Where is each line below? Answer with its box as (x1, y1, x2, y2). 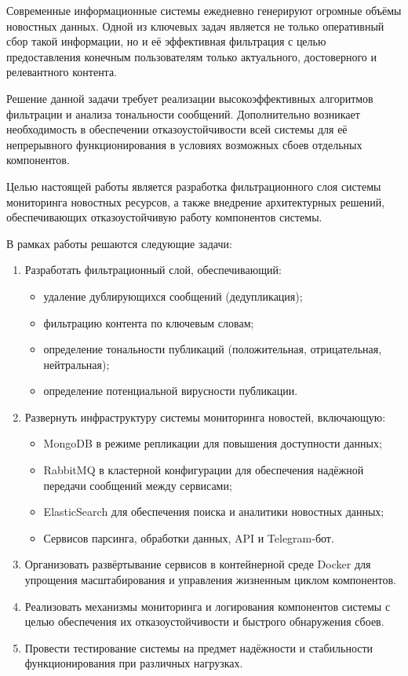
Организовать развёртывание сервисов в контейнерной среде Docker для (24, 556, 371, 572)
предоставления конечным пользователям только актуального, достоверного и (6, 48, 377, 64)
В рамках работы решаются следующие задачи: (6, 235, 232, 251)
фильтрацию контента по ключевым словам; (43, 314, 254, 331)
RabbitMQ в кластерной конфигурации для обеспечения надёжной (43, 462, 364, 478)
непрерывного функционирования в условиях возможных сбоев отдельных (6, 136, 362, 152)
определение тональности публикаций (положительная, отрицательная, (43, 341, 382, 357)
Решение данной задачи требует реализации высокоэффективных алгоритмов (6, 90, 373, 106)
